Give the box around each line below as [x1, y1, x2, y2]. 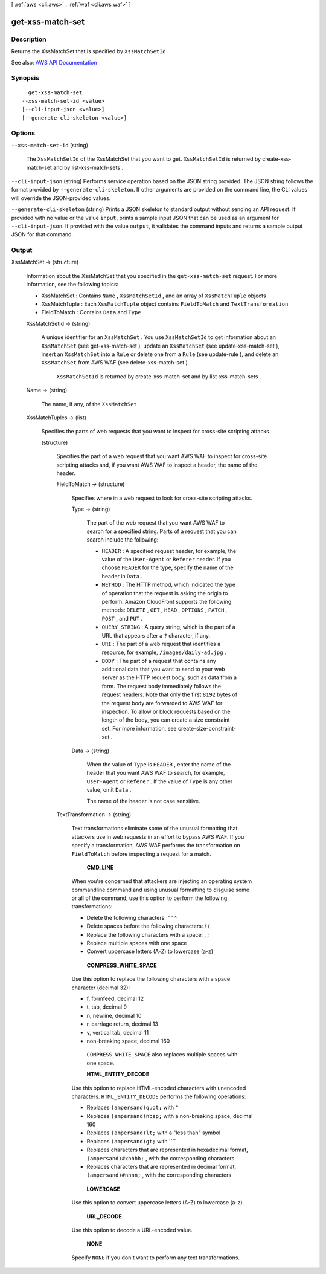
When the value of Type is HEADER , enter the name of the [86, 761, 231, 768]
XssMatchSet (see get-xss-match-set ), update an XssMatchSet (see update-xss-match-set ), [41, 342, 280, 349]
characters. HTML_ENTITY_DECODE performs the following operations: [71, 1093, 246, 1100]
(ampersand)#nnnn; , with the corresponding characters [86, 1171, 232, 1179]
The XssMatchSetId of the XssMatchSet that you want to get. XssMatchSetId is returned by [26, 155, 261, 163]
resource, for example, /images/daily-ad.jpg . [101, 648, 226, 656]
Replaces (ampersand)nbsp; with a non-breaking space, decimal [86, 1112, 253, 1119]
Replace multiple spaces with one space [86, 940, 187, 947]
